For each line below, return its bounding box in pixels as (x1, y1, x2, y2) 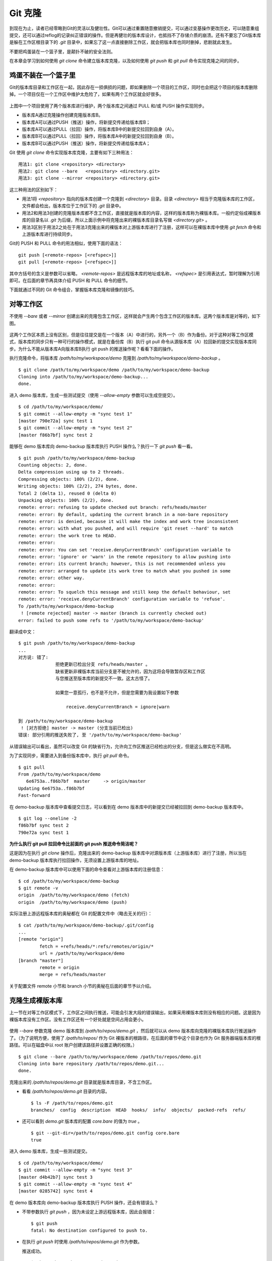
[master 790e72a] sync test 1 (18, 418, 93, 424)
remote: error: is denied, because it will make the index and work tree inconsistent (18, 519, 239, 525)
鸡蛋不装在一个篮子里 (9, 71, 76, 79)
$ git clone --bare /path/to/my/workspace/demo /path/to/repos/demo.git (18, 1054, 201, 1059)
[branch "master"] (18, 957, 64, 963)
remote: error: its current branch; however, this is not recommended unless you (18, 561, 226, 567)
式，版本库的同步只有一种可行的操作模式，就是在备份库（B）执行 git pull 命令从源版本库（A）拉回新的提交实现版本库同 (9, 338, 257, 345)
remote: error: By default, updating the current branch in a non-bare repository (18, 511, 228, 517)
